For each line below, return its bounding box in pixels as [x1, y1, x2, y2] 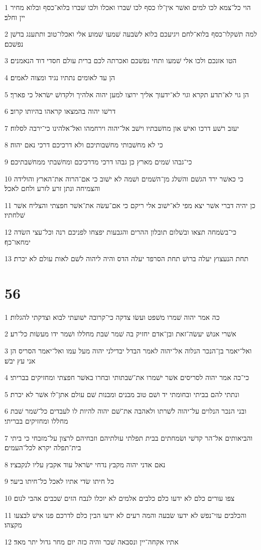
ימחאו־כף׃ [5, 236, 31, 247]
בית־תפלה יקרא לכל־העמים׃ [5, 442, 81, 453]
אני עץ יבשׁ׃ [5, 355, 36, 365]
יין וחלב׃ [5, 12, 25, 22]
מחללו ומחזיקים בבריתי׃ [5, 415, 68, 426]
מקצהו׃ [5, 519, 22, 530]
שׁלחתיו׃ [5, 210, 25, 220]
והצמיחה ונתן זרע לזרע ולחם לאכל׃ [5, 183, 100, 194]
